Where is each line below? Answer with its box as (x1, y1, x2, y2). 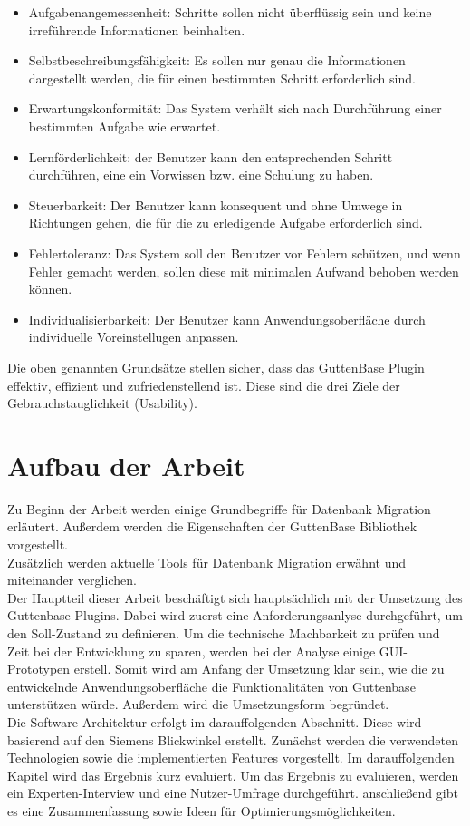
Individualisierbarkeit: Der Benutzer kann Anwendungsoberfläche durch (28, 309, 426, 328)
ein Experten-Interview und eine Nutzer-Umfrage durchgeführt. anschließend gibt (7, 783, 458, 802)
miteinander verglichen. (7, 570, 137, 589)
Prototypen (7, 659, 71, 678)
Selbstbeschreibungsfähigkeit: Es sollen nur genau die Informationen (28, 51, 406, 70)
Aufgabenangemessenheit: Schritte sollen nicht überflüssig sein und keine (28, 3, 432, 21)
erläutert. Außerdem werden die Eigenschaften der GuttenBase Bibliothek (7, 517, 417, 536)
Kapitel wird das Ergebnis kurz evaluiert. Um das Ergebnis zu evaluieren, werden (7, 765, 459, 784)
